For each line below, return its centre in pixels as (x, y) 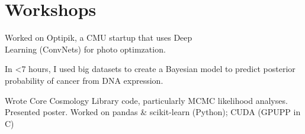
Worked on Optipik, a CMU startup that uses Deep (99, 37)
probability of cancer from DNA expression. (84, 80)
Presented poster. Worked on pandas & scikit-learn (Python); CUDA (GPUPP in (153, 112)
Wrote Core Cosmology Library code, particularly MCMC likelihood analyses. (146, 100)
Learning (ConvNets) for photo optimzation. (85, 49)
